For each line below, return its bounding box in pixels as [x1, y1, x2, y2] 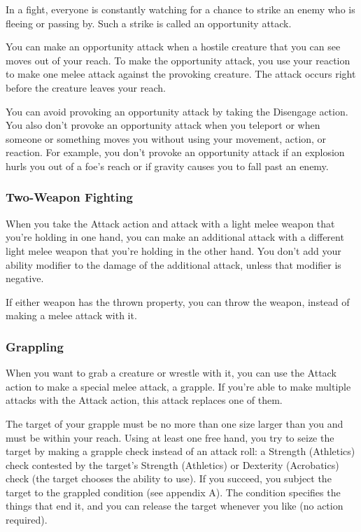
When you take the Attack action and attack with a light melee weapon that [6, 216, 335, 230]
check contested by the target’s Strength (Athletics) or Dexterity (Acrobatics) [6, 457, 339, 472]
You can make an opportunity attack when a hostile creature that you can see [6, 39, 341, 54]
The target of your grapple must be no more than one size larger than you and [6, 416, 344, 430]
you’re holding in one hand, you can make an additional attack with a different [6, 230, 344, 244]
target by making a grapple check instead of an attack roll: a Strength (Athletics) [6, 444, 355, 458]
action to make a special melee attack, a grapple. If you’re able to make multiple [6, 379, 351, 393]
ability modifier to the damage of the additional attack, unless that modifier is [6, 257, 341, 272]
